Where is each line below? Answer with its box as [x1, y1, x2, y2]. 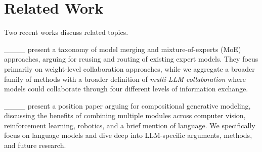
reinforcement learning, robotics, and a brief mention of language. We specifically [4, 120, 255, 130]
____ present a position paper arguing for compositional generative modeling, [4, 100, 251, 111]
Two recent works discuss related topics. [4, 27, 128, 37]
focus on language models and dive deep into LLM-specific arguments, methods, [4, 130, 252, 140]
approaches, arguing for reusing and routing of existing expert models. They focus [4, 54, 258, 64]
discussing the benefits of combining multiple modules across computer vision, [4, 110, 246, 121]
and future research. [4, 140, 66, 150]
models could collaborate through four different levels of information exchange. [4, 83, 248, 94]
